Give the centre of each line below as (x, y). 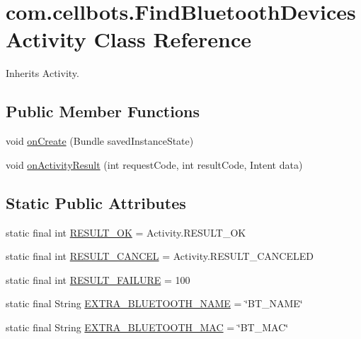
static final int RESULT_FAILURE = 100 (98, 279)
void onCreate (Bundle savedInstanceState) (100, 141)
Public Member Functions (103, 111)
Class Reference (172, 39)
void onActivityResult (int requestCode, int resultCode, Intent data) (154, 164)
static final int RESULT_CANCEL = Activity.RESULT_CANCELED (160, 256)
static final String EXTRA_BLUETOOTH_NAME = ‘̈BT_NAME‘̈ (154, 303)
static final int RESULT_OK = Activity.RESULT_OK (126, 232)
